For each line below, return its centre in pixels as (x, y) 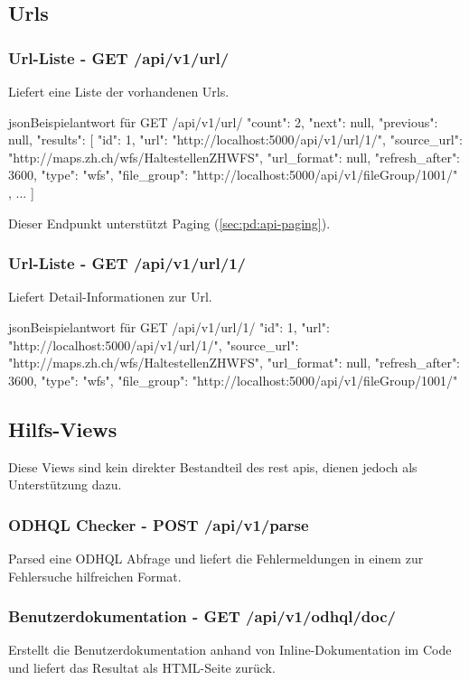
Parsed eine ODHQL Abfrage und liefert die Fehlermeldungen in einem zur (216, 558)
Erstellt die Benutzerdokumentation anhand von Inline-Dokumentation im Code (230, 650)
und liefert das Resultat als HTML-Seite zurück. (142, 667)
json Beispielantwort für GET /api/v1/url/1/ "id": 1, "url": (169, 326)
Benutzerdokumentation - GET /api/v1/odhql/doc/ (202, 616)
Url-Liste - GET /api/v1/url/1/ (127, 263)
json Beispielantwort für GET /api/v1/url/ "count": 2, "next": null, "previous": (223, 121)
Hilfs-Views (63, 428)
